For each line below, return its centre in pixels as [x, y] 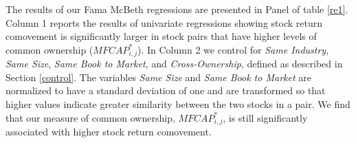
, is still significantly [265, 117]
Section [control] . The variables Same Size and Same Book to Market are [158, 77]
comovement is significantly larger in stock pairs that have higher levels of [161, 36]
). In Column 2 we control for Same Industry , [233, 49]
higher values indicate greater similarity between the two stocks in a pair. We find [178, 104]
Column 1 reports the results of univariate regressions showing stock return [164, 22]
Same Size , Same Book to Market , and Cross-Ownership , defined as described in [174, 64]
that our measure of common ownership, [90, 117]
